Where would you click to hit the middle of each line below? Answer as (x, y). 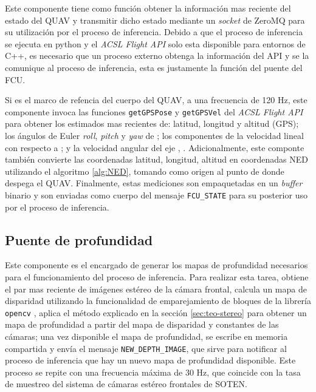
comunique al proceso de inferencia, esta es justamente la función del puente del (154, 67)
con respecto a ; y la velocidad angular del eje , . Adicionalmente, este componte (155, 147)
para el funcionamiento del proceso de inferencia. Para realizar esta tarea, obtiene (157, 277)
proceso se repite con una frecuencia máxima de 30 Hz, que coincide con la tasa (153, 372)
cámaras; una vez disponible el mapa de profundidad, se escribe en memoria (146, 336)
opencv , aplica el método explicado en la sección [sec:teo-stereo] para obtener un (156, 312)
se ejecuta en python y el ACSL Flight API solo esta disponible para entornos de (155, 43)
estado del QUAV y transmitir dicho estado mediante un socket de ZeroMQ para (155, 20)
